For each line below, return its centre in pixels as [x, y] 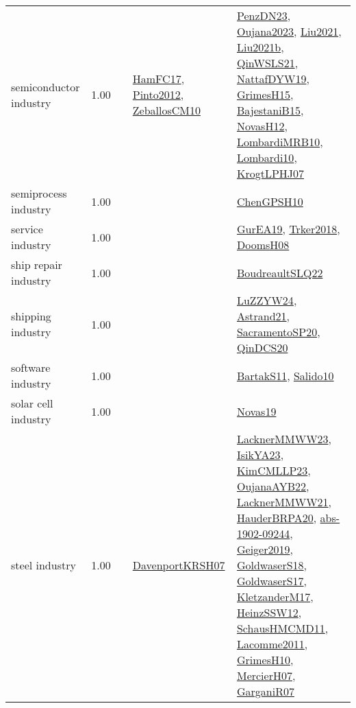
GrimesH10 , [265, 660]
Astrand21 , [263, 316]
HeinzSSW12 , [269, 612]
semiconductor [46, 86]
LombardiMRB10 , [280, 142]
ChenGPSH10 [270, 201]
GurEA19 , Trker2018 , [288, 229]
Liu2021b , [260, 47]
